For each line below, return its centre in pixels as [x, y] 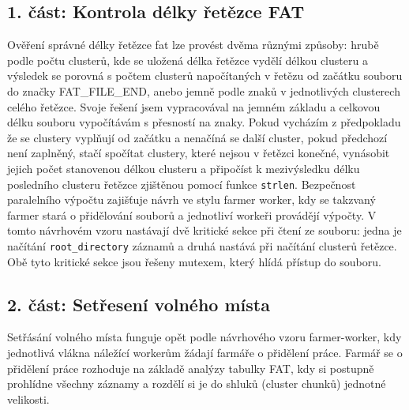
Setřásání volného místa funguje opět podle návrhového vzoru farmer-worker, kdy [204, 337]
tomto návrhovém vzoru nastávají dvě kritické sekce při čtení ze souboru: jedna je [204, 230]
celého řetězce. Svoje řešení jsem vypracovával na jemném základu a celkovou [194, 106]
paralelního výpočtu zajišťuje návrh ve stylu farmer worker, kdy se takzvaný [191, 199]
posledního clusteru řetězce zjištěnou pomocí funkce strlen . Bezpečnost [182, 184]
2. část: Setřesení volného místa [139, 304]
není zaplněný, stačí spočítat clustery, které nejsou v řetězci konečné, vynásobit [199, 153]
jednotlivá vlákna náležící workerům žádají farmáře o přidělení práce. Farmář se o [205, 353]
